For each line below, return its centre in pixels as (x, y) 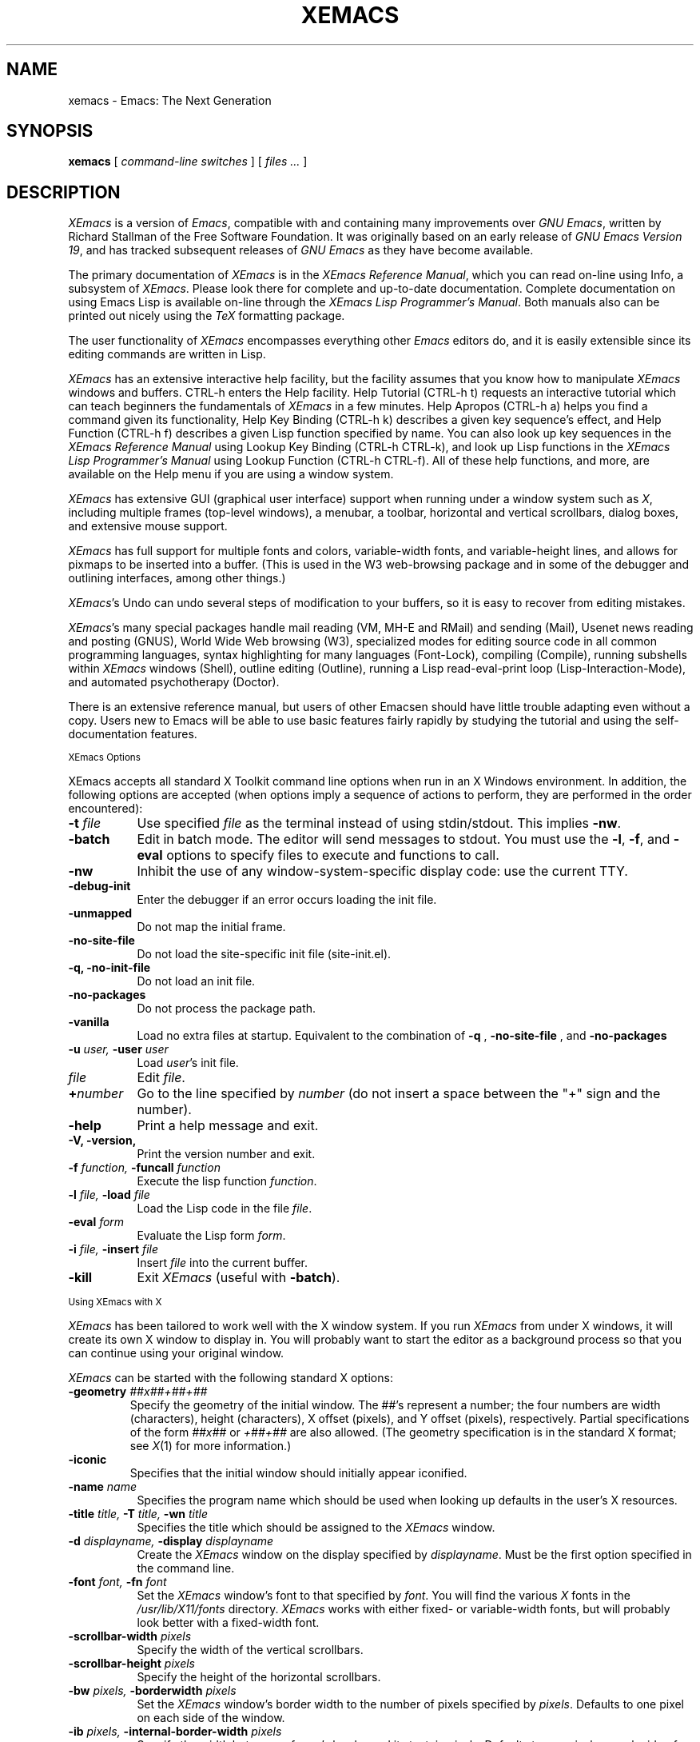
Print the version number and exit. (226, 1154)
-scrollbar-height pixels (131, 1664)
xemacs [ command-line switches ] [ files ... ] (188, 162)
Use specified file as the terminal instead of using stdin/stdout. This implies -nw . (379, 823)
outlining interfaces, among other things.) (177, 578)
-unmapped (100, 913)
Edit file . (161, 1078)
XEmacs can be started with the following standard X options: (231, 1378)
